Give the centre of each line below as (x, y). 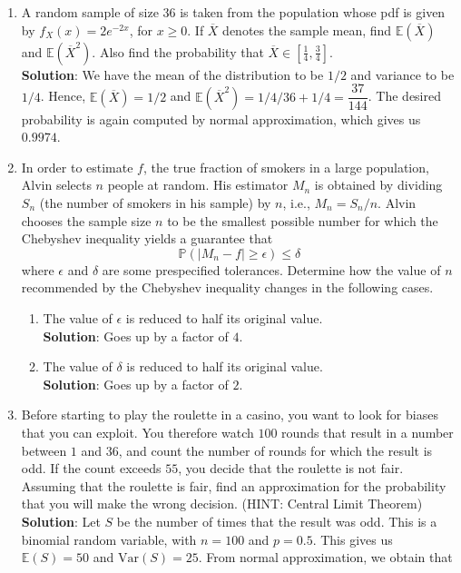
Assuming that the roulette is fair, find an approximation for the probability (234, 485)
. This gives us (353, 539)
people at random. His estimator (198, 185)
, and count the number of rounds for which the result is (275, 450)
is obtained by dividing (378, 185)
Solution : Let (61, 521)
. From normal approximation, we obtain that (325, 557)
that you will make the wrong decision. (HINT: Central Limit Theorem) (222, 504)
